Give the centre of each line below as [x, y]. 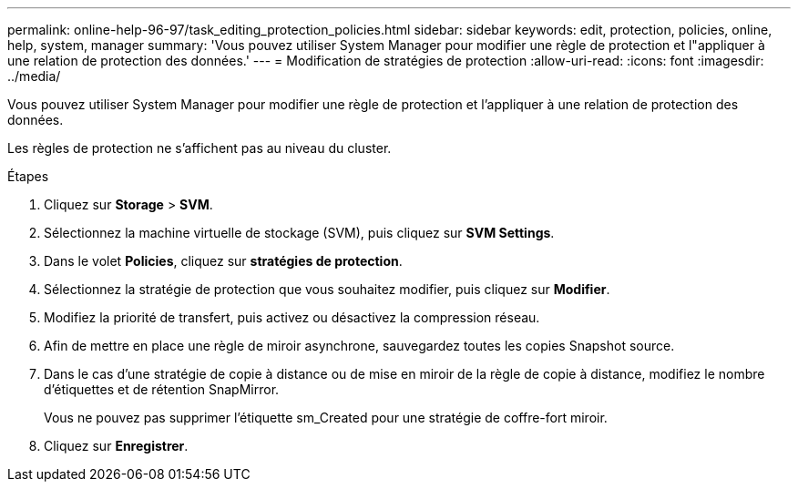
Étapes [28, 176]
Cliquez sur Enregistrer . [116, 446]
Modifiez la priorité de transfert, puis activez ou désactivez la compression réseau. [292, 317]
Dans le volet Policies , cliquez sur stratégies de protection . [223, 261]
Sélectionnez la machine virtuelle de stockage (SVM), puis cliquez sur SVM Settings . [299, 233]
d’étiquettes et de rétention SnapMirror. [162, 389]
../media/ [34, 76]
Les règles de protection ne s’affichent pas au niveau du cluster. [199, 148]
